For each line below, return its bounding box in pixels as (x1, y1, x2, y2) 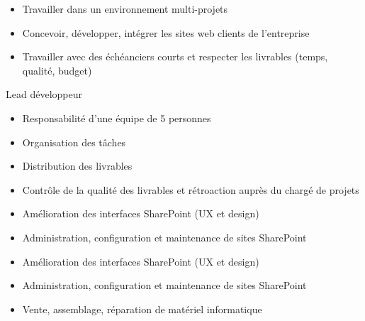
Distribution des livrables (22, 158, 133, 173)
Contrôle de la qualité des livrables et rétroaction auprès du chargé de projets (22, 182, 359, 197)
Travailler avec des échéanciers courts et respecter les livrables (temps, (22, 49, 328, 64)
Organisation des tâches (22, 134, 126, 149)
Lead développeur (6, 87, 82, 102)
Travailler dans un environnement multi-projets (22, 1, 228, 16)
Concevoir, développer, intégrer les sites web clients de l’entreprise (22, 25, 310, 40)
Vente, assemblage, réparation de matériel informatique (22, 301, 262, 316)
